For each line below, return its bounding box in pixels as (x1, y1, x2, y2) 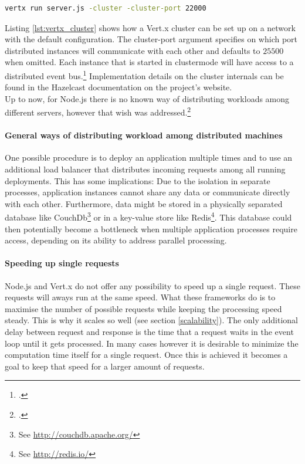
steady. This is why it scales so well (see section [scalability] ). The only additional (5, 314, 299, 326)
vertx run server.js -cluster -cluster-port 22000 (5, 4, 206, 12)
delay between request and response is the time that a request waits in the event (5, 326, 294, 338)
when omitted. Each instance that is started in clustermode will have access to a (5, 56, 294, 68)
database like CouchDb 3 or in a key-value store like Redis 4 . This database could (5, 209, 292, 223)
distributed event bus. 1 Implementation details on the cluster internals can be (5, 67, 284, 82)
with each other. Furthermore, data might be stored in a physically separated (5, 197, 283, 209)
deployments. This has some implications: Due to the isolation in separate (5, 174, 270, 187)
